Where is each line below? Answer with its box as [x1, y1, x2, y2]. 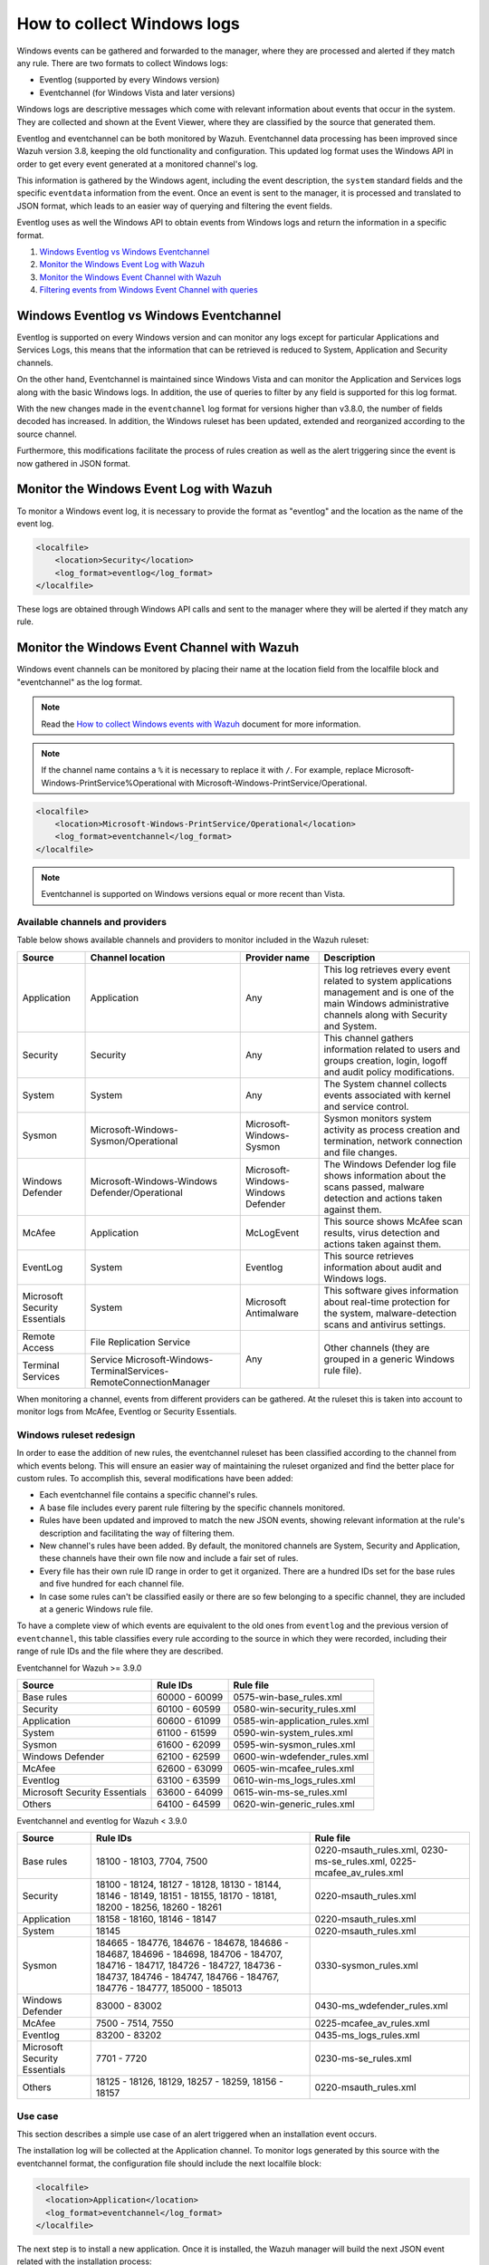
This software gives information [323, 1284, 459, 1296]
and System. [323, 1019, 378, 1032]
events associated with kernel [323, 1088, 451, 1101]
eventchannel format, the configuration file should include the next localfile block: [16, 2157, 321, 2169]
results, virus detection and [323, 1226, 440, 1239]
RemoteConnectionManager [90, 1375, 211, 1388]
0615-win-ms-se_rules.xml [233, 1786, 348, 1798]
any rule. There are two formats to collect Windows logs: [16, 57, 228, 68]
